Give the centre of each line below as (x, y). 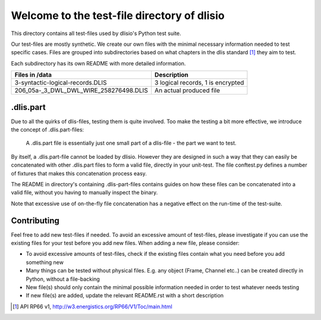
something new (45, 262)
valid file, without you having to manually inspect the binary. (84, 193)
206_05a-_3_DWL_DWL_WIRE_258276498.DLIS (81, 90)
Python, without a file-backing (63, 279)
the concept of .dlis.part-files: (48, 130)
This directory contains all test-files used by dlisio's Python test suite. (96, 33)
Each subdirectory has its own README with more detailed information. (98, 63)
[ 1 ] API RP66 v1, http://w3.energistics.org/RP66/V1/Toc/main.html (92, 306)
